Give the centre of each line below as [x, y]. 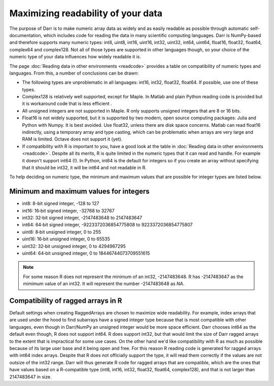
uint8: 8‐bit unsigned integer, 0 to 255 [62, 232]
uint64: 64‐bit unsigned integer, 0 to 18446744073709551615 [86, 253]
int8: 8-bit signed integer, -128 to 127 [61, 203]
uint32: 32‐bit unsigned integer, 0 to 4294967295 [74, 246]
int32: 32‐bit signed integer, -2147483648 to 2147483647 [82, 218]
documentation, [26, 35]
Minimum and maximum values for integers [79, 191]
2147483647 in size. [30, 377]
